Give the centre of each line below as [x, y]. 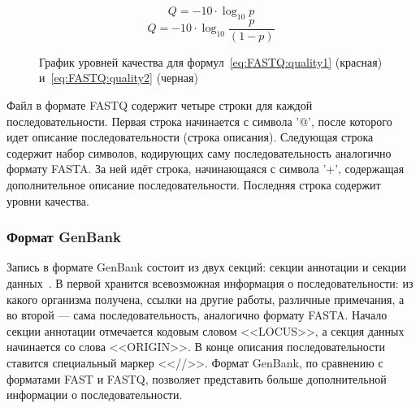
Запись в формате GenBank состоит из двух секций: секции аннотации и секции [207, 267]
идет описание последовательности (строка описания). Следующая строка [190, 137]
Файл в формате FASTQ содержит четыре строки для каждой [160, 105]
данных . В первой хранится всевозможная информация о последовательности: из [210, 283]
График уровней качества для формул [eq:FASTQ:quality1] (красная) [211, 61]
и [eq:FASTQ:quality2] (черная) [119, 78]
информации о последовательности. [95, 395]
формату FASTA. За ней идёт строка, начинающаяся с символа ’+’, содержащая [206, 169]
